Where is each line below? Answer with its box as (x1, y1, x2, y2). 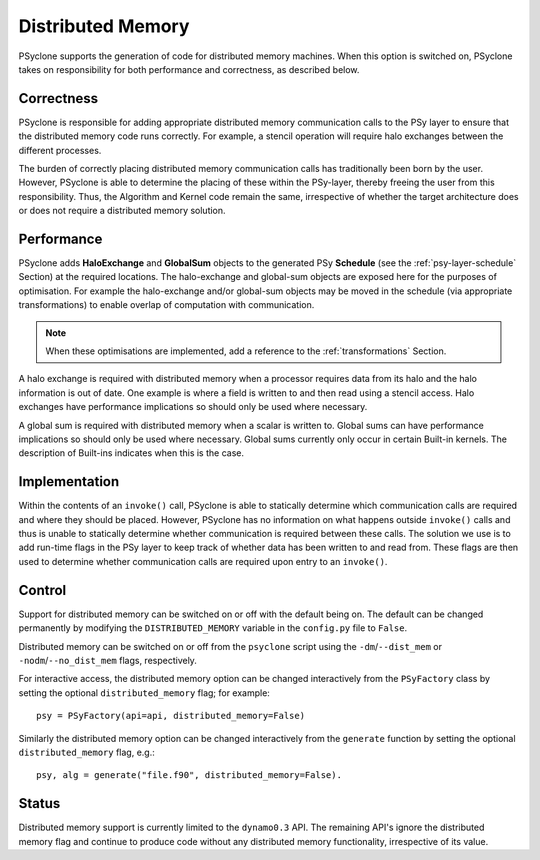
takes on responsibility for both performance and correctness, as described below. (18, 63, 360, 75)
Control (18, 581, 67, 599)
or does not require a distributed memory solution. (18, 205, 226, 217)
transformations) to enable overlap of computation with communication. (18, 299, 315, 311)
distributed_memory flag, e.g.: (18, 746, 155, 758)
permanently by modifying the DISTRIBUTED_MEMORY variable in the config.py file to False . (18, 622, 408, 634)
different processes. (18, 144, 102, 156)
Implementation (18, 473, 120, 490)
